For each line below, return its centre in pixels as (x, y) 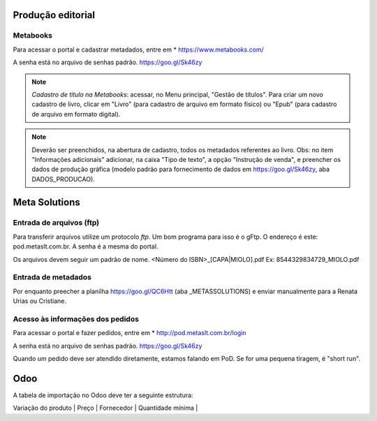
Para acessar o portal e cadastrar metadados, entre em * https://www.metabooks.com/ (139, 50)
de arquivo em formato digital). (76, 114)
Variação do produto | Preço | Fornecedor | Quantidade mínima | (105, 408)
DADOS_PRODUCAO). (64, 179)
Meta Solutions (46, 202)
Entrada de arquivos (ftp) (56, 223)
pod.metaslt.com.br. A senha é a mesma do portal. (86, 246)
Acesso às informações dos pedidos (76, 319)
